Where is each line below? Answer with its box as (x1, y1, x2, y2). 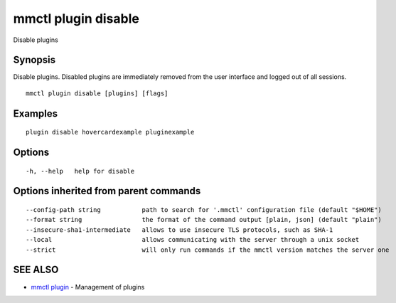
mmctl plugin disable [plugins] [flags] (26, 89, 168, 97)
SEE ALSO (13, 264, 59, 276)
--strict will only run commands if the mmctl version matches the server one (26, 245, 390, 254)
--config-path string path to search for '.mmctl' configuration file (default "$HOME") (26, 206, 382, 214)
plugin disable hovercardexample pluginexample (26, 128, 195, 137)
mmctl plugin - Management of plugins (31, 282, 145, 291)
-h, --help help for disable (26, 167, 135, 175)
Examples (13, 107, 58, 119)
